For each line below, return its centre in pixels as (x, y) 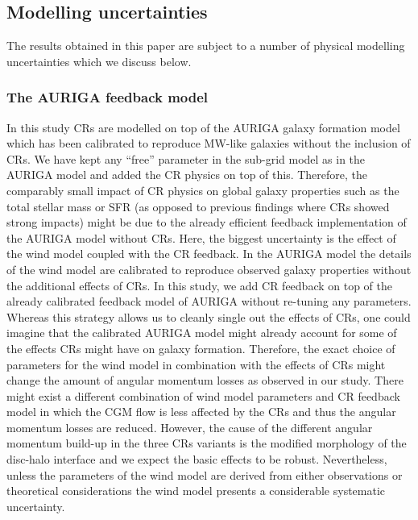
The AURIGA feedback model (108, 97)
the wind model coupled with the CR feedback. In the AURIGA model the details (209, 254)
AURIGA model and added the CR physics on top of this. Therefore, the (187, 175)
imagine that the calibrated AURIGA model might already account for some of (202, 333)
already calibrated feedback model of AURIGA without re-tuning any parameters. (209, 301)
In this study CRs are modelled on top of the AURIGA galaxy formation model (203, 127)
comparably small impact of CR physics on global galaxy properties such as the (203, 190)
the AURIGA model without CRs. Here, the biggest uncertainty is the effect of (201, 237)
